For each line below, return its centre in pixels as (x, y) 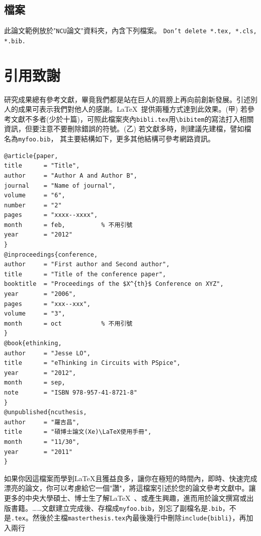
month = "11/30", (42, 442)
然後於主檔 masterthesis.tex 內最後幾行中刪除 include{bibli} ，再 (139, 518)
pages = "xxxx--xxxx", (51, 215)
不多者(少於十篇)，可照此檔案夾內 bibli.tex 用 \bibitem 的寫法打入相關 (139, 119)
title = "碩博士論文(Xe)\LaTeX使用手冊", (78, 432)
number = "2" (33, 205)
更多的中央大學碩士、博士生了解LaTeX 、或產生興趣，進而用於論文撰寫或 (125, 497)
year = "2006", (40, 294)
